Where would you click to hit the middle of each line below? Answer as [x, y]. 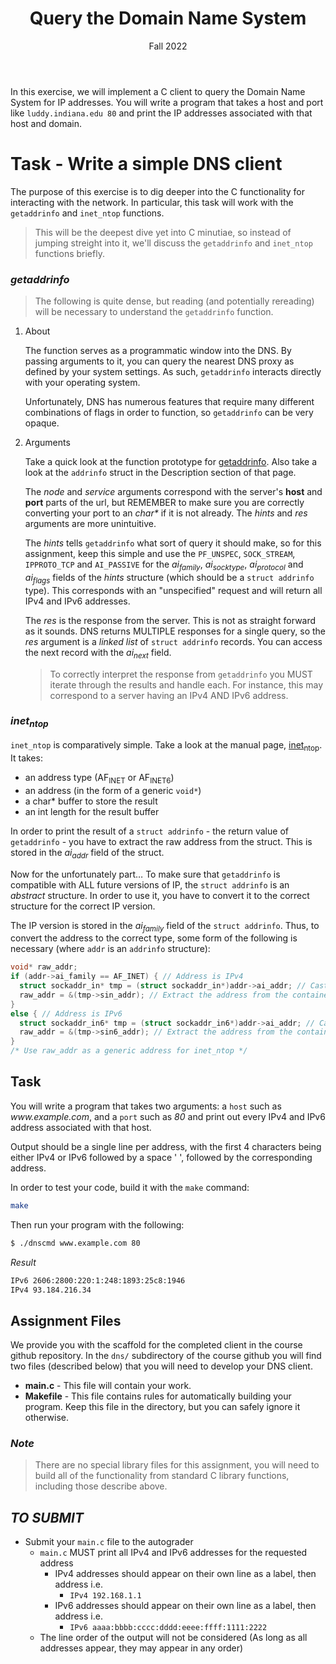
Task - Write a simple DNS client [146, 164]
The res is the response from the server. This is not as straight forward [170, 620]
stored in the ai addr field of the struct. [87, 853]
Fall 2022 [168, 46]
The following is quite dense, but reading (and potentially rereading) [174, 301]
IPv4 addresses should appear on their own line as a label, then [185, 1574]
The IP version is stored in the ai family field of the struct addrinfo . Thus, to [165, 926]
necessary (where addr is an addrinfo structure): [110, 949]
